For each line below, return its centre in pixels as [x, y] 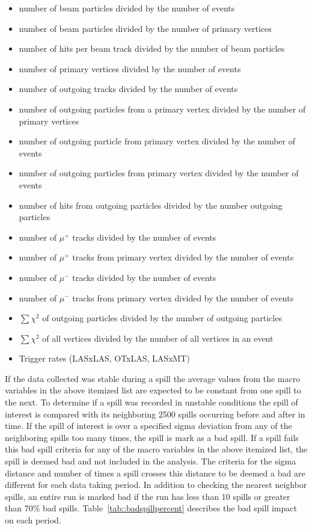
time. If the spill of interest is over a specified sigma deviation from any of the [148, 426]
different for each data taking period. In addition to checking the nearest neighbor [156, 485]
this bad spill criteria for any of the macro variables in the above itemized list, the [156, 449]
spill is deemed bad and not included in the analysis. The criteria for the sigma [151, 461]
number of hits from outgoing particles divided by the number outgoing [151, 205]
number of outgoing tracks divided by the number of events [128, 89]
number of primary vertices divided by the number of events [130, 68]
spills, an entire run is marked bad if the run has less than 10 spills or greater [148, 496]
